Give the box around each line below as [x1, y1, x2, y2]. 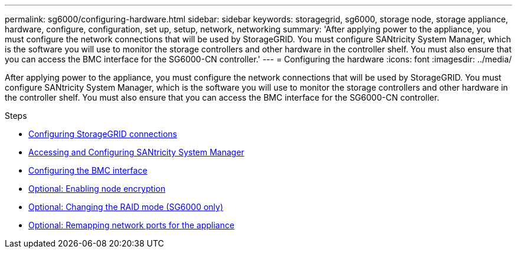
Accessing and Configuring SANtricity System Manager [28, 147, 244, 157]
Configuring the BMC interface [28, 165, 148, 175]
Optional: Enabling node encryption [28, 184, 166, 194]
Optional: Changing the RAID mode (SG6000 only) [28, 202, 224, 212]
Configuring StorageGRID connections [28, 129, 177, 139]
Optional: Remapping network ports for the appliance [28, 220, 235, 230]
